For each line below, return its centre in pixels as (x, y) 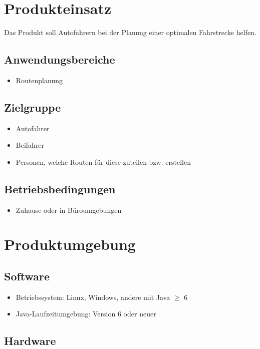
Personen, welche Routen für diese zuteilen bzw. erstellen (103, 161)
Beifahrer (30, 145)
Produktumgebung (70, 244)
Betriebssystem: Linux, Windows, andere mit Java (93, 297)
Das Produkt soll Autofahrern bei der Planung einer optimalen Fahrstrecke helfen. (130, 32)
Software (27, 276)
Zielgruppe (33, 107)
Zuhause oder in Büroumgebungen (69, 210)
